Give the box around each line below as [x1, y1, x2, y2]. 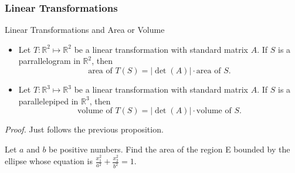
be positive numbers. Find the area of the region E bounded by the [49, 143, 290, 155]
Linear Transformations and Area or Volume [5, 23, 165, 36]
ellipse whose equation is [5, 155, 93, 167]
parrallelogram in [18, 55, 80, 67]
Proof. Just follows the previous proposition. [5, 123, 164, 135]
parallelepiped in [18, 94, 79, 107]
